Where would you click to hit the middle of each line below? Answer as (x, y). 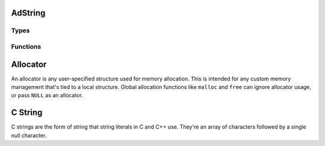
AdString (28, 13)
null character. (29, 135)
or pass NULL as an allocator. (47, 96)
